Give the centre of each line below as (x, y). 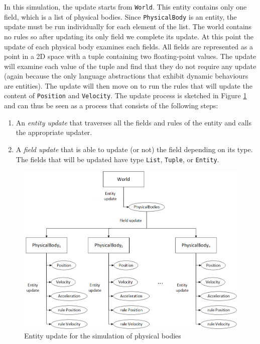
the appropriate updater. (54, 132)
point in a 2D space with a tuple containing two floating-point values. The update (130, 56)
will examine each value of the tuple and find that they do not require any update (130, 66)
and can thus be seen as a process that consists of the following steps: (111, 106)
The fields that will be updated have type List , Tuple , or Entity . (117, 159)
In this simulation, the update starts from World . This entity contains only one (125, 7)
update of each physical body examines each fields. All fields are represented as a (128, 46)
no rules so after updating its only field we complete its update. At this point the (129, 36)
